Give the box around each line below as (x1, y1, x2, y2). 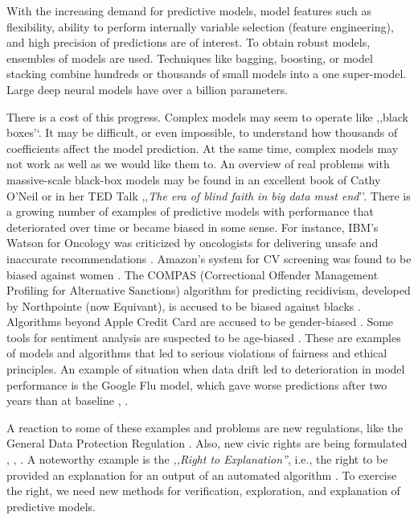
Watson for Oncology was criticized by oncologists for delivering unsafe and (6, 234, 379, 251)
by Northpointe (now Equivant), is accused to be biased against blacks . (6, 297, 361, 314)
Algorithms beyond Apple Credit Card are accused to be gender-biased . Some (6, 313, 394, 330)
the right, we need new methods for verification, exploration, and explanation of (6, 482, 400, 499)
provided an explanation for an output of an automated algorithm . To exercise (6, 466, 397, 483)
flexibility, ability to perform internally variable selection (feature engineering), (6, 18, 394, 35)
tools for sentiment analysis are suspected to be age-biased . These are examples (6, 328, 401, 345)
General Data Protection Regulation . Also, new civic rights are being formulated (6, 435, 408, 452)
